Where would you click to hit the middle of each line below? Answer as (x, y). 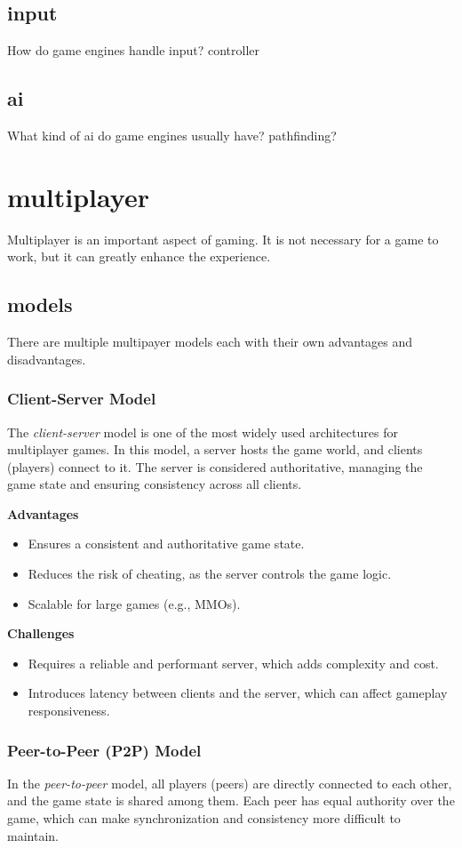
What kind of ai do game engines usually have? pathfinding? (172, 135)
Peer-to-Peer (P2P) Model (104, 750)
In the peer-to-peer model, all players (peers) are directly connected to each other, (230, 783)
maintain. (33, 835)
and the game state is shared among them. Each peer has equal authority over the (231, 800)
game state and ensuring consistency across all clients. (155, 484)
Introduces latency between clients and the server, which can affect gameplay (238, 693)
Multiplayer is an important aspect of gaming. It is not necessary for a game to (223, 239)
